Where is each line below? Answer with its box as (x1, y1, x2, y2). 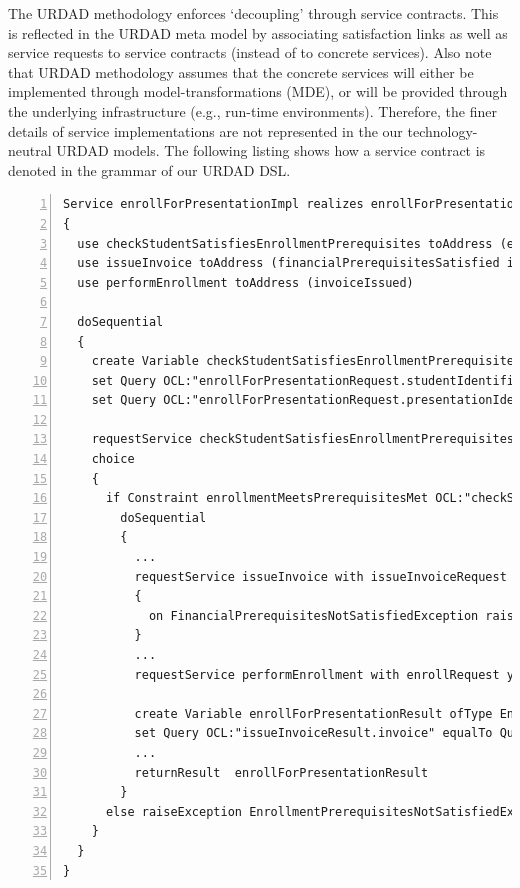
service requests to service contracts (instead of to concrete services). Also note (8, 42, 492, 63)
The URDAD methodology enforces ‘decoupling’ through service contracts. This (8, 3, 499, 23)
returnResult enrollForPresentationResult (134, 765, 429, 780)
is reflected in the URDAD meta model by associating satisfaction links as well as (8, 22, 508, 43)
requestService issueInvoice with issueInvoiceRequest (134, 569, 507, 584)
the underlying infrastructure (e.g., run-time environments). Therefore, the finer (8, 100, 498, 121)
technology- (407, 120, 478, 141)
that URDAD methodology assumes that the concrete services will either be (8, 61, 474, 82)
